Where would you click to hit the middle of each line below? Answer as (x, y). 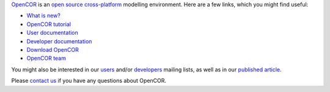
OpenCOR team (46, 58)
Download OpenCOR (53, 49)
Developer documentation (59, 41)
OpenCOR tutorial (49, 24)
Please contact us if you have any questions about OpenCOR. (89, 81)
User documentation (53, 33)
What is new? (43, 16)
